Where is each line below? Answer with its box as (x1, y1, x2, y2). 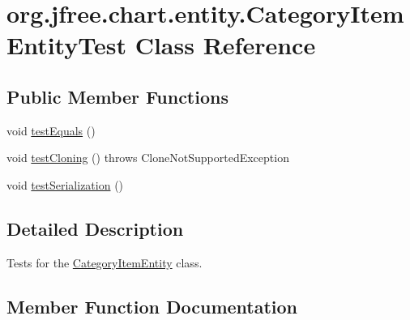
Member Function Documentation (6, 293, 298, 318)
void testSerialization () (6, 176, 124, 193)
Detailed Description (6, 215, 184, 241)
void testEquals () (6, 122, 96, 139)
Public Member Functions (6, 83, 228, 109)
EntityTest (6, 28, 126, 62)
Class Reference (135, 28, 316, 62)
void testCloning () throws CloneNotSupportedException (6, 149, 289, 166)
